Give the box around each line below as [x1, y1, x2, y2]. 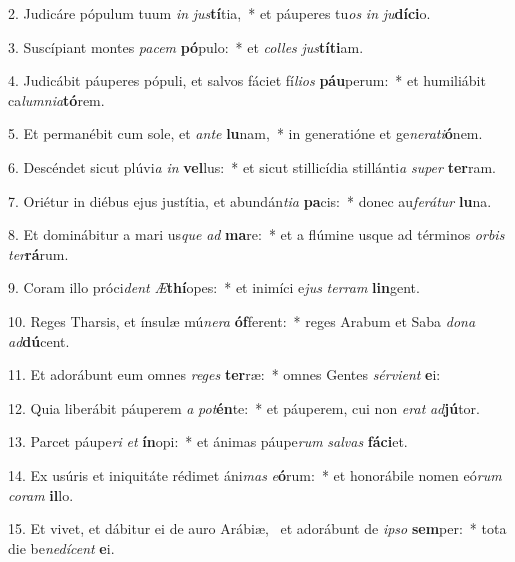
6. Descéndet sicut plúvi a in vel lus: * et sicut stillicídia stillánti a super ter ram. [8, 156, 496, 177]
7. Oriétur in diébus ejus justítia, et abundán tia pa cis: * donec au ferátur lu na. [8, 190, 492, 211]
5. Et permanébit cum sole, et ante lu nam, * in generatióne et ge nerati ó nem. [8, 123, 483, 144]
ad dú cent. [8, 330, 70, 351]
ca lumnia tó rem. [8, 89, 105, 110]
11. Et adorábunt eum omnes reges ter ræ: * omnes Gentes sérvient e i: [8, 364, 441, 385]
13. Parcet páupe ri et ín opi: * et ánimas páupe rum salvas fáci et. [8, 431, 408, 452]
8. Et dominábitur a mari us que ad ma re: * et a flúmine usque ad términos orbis [8, 224, 505, 245]
